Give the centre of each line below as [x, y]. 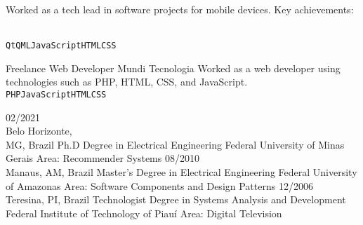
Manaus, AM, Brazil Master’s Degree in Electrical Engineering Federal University [181, 172]
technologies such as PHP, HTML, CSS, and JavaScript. [127, 82]
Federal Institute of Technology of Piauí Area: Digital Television [144, 213]
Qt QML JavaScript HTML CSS [61, 46]
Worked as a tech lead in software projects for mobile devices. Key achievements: [180, 9]
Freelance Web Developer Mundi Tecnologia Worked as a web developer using [173, 68]
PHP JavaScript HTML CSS [56, 95]
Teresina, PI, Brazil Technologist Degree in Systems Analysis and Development [176, 199]
